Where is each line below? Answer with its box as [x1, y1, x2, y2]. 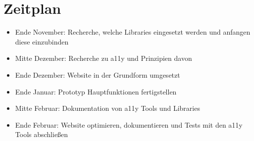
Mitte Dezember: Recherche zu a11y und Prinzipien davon [15, 53, 192, 63]
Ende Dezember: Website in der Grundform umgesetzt [15, 69, 180, 80]
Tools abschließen [15, 129, 68, 140]
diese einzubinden [15, 36, 69, 47]
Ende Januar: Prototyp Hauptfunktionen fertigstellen [15, 86, 177, 96]
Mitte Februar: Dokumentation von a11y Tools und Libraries [15, 103, 200, 113]
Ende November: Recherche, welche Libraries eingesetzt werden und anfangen [15, 27, 251, 37]
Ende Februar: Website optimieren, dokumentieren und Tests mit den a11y [15, 119, 243, 130]
